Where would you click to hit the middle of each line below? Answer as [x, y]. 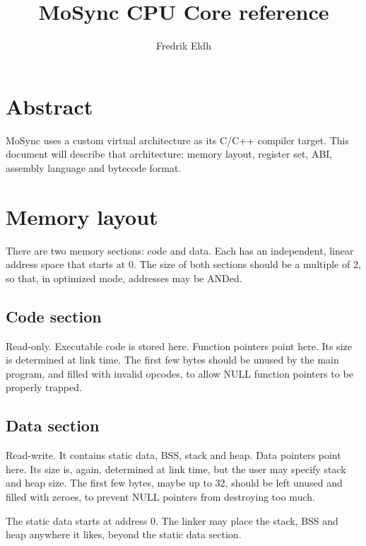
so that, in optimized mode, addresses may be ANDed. [124, 278]
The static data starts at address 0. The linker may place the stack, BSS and [172, 520]
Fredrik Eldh [184, 46]
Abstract [49, 106]
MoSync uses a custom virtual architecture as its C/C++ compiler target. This [177, 140]
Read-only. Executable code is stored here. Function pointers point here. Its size [179, 345]
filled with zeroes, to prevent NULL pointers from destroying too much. [160, 496]
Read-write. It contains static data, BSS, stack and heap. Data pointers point [173, 455]
